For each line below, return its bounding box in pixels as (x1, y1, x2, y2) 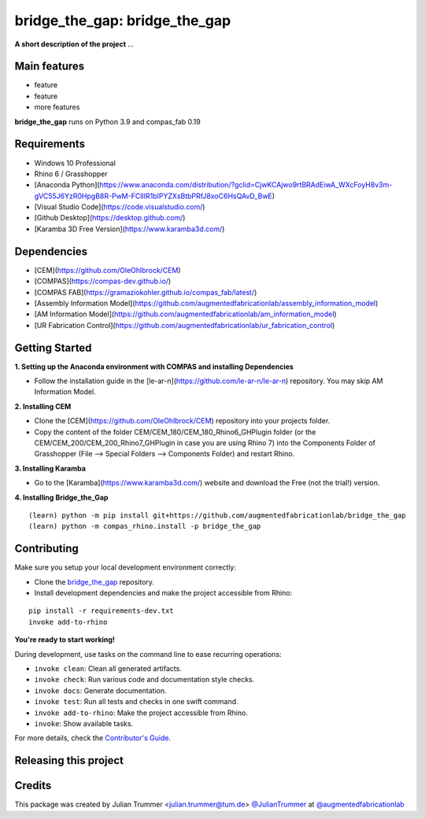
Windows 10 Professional (34, 158, 116, 168)
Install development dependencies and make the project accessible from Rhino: (34, 588, 293, 598)
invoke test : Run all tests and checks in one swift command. (34, 697, 239, 706)
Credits (14, 779, 52, 792)
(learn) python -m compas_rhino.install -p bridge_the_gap (28, 522, 261, 531)
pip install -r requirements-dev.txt (28, 607, 175, 615)
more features (34, 102, 80, 112)
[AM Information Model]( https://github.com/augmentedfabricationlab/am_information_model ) (34, 309, 338, 319)
